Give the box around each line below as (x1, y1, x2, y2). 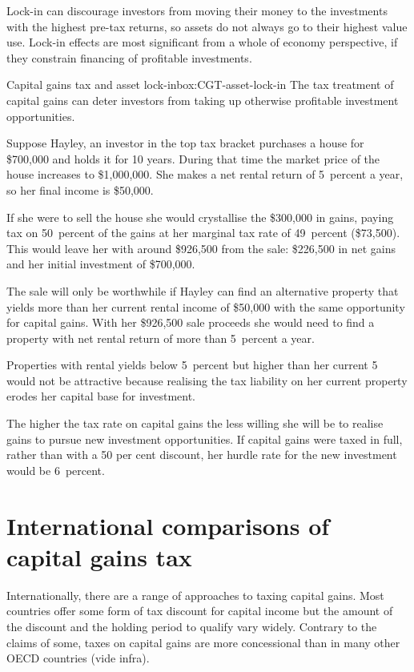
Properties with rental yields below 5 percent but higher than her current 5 (6, 356, 378, 373)
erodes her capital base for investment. (6, 388, 195, 404)
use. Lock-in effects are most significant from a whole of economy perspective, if (6, 34, 398, 50)
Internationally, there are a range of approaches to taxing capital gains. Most (6, 586, 384, 603)
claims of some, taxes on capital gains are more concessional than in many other (6, 634, 400, 650)
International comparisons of (6, 509, 330, 541)
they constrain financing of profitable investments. (6, 49, 252, 66)
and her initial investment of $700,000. (6, 256, 195, 272)
